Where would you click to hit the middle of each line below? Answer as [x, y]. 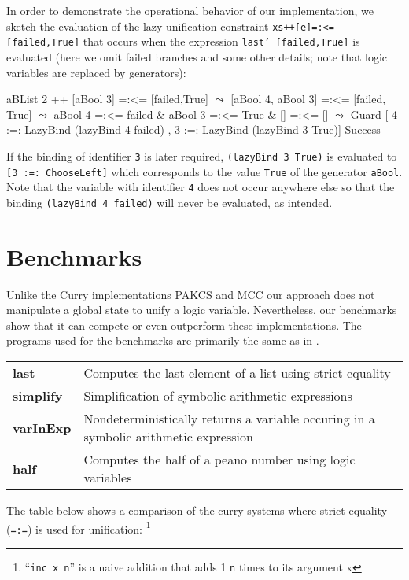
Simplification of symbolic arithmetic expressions [218, 395]
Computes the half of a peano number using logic [219, 459]
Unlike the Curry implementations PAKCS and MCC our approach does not [191, 294]
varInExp [42, 427]
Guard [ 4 [374, 114]
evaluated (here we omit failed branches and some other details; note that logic [197, 56]
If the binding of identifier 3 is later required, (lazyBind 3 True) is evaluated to [202, 155]
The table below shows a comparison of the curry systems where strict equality [197, 510]
